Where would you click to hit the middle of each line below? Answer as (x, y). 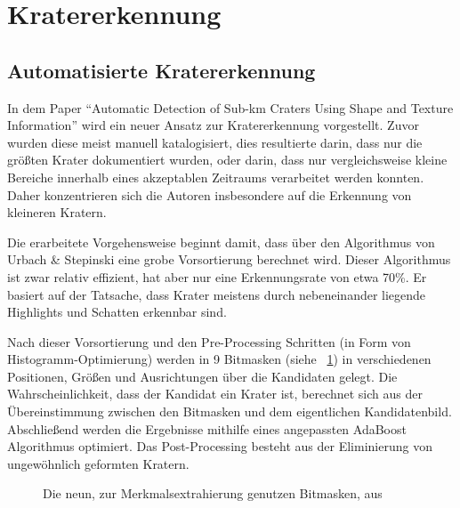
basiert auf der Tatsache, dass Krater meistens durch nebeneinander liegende (217, 294)
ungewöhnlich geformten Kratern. (98, 463)
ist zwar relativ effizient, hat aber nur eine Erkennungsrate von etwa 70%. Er (217, 276)
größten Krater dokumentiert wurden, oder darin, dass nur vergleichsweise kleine (227, 160)
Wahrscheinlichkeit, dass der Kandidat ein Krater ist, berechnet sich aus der (215, 394)
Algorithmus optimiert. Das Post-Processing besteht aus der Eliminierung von (220, 446)
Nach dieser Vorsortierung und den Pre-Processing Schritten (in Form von (209, 341)
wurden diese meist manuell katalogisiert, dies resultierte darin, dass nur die (215, 142)
